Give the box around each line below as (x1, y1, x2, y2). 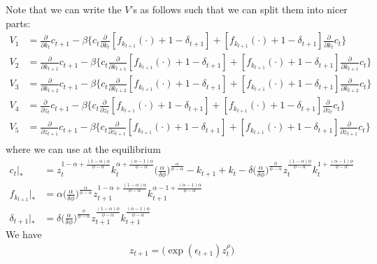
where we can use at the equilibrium (6, 142, 161, 156)
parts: (6, 15, 31, 30)
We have (6, 227, 42, 242)
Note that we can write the (6, 2, 122, 16)
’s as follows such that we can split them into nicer (130, 2, 348, 16)
